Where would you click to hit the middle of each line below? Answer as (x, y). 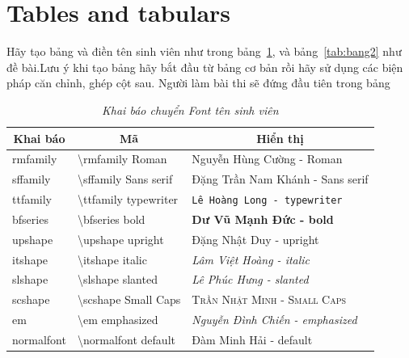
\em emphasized (118, 320)
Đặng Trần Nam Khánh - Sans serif (280, 179)
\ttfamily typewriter (128, 199)
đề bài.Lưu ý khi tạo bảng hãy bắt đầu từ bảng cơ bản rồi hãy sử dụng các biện (205, 67)
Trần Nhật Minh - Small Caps (269, 299)
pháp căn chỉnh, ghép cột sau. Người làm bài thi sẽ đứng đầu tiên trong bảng (198, 83)
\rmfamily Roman (122, 159)
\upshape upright (120, 239)
